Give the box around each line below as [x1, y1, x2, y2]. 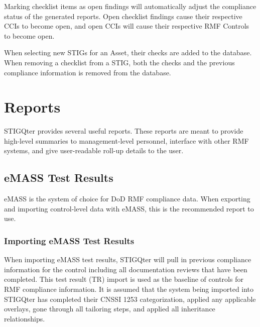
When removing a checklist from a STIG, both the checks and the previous [4, 57, 235, 67]
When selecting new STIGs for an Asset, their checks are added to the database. [4, 47, 252, 58]
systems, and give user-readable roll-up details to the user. [4, 145, 184, 156]
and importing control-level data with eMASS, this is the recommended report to [4, 203, 254, 213]
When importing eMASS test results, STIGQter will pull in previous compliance [4, 254, 251, 265]
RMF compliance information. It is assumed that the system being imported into [4, 284, 254, 294]
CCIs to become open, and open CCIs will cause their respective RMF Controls [4, 21, 249, 31]
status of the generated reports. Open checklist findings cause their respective [4, 11, 242, 21]
